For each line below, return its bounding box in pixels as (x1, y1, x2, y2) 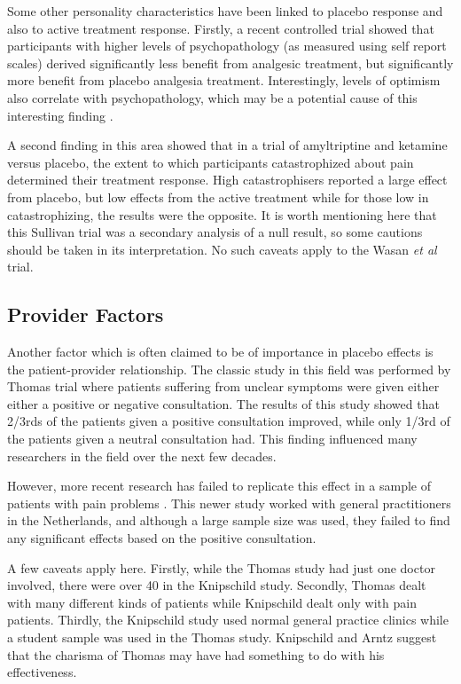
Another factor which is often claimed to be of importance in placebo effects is (7, 342, 434, 361)
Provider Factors (7, 301, 164, 328)
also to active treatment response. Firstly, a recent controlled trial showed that (7, 19, 434, 37)
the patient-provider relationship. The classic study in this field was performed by (7, 359, 451, 378)
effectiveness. (7, 663, 77, 681)
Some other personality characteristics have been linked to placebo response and (7, 2, 443, 20)
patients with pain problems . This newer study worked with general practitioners (7, 493, 451, 512)
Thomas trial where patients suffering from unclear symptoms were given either (7, 377, 440, 396)
